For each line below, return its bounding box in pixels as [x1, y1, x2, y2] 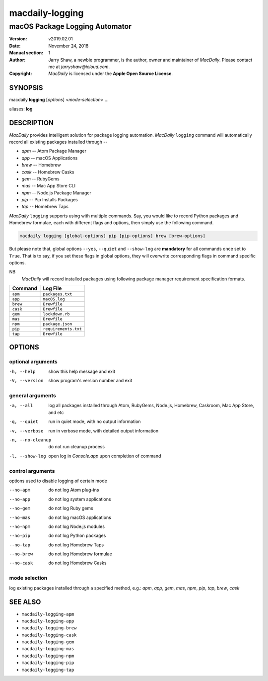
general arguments [9, 392, 57, 399]
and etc [48, 409, 64, 415]
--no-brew [9, 551, 33, 557]
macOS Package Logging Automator [9, 22, 132, 31]
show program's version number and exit [48, 378, 133, 384]
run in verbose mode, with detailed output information [48, 427, 159, 433]
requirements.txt [43, 326, 82, 332]
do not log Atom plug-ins [48, 487, 99, 493]
